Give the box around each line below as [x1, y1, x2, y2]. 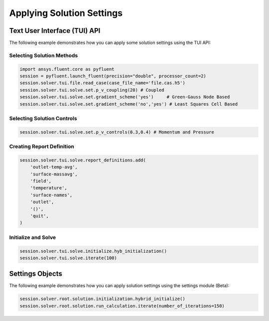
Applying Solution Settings [9, 7, 123, 18]
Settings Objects [9, 270, 62, 278]
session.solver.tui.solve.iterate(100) [19, 255, 117, 261]
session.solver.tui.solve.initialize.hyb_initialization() [19, 248, 167, 254]
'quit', [30, 213, 49, 219]
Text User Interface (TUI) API [9, 26, 101, 35]
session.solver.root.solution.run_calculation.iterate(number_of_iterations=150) [19, 303, 225, 309]
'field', [30, 178, 52, 184]
